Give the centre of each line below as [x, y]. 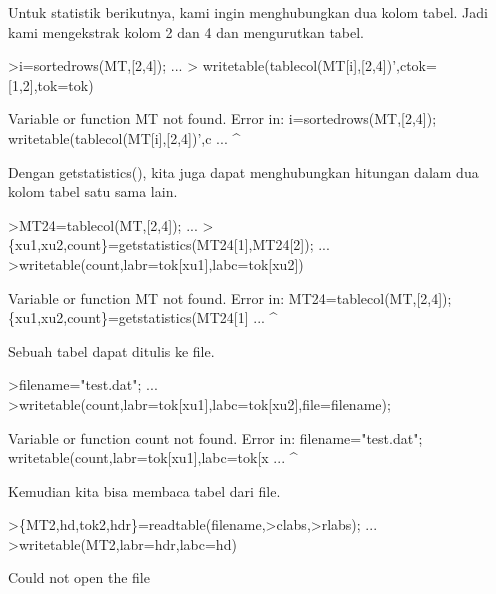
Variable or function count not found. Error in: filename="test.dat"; [215, 437]
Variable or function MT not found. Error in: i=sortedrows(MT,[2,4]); [222, 118]
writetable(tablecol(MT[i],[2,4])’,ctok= [319, 65]
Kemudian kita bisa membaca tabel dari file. [144, 490]
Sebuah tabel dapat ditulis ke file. [111, 350]
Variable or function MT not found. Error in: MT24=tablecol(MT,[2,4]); [230, 297]
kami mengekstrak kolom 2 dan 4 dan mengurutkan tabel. [186, 31]
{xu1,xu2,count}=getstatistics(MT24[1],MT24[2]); [161, 244]
